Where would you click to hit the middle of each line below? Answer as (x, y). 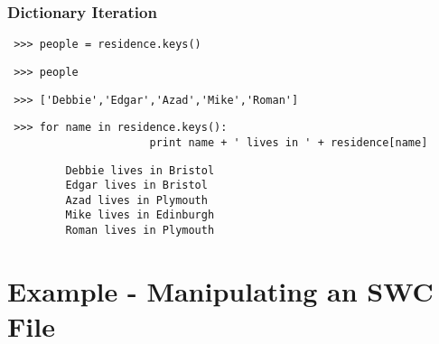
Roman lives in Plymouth (140, 231)
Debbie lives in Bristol (140, 170)
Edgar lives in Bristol (136, 186)
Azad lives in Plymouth (136, 200)
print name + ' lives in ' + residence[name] (289, 142)
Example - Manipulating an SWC (220, 290)
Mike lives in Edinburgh (140, 215)
